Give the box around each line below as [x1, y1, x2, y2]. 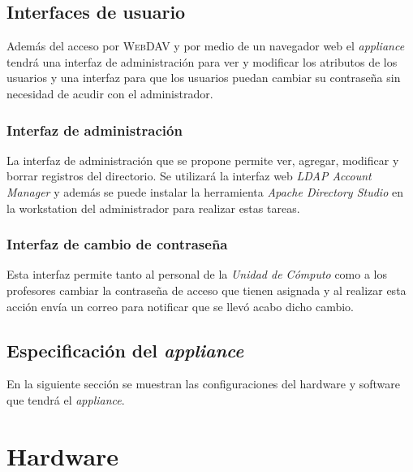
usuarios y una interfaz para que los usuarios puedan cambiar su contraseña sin [6, 69, 401, 86]
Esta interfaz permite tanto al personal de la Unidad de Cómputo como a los [6, 266, 388, 283]
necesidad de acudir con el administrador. [6, 84, 213, 102]
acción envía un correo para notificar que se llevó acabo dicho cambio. [6, 297, 354, 314]
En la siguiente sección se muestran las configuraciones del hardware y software [6, 375, 401, 392]
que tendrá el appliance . [6, 391, 125, 408]
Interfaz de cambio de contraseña [6, 234, 228, 254]
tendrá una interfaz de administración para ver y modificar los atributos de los [6, 53, 398, 70]
